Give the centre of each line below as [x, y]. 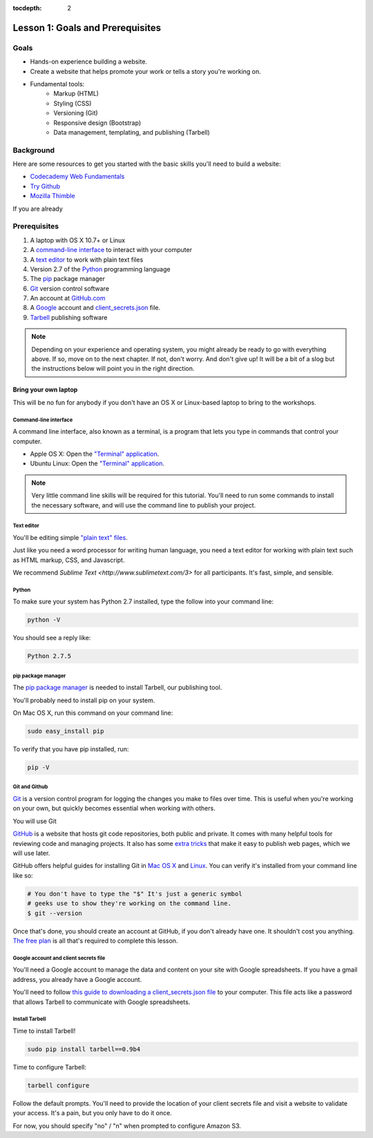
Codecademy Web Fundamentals [77, 177]
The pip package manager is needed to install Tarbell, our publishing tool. [117, 688]
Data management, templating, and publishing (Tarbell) [132, 132]
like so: [23, 875]
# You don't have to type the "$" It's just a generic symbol [135, 894]
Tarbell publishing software [69, 317]
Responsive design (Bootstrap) [97, 123]
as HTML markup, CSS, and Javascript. [69, 560]
